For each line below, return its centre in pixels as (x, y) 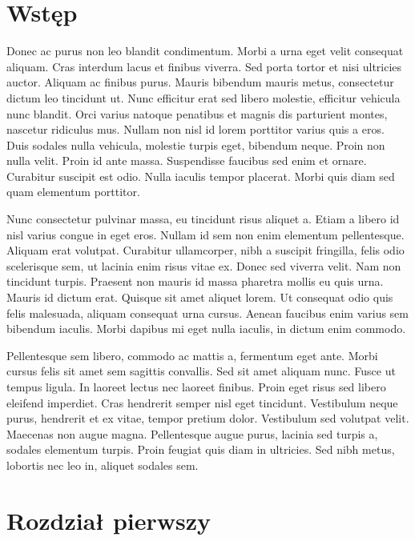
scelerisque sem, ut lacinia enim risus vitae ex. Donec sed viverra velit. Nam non (204, 265)
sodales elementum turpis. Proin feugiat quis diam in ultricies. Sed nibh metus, (201, 449)
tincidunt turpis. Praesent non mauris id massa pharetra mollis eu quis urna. (195, 281)
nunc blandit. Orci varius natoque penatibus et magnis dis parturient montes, (197, 113)
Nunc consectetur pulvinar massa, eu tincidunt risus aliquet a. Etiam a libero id (203, 219)
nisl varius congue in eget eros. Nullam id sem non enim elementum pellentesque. (205, 234)
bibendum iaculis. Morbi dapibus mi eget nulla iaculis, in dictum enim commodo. (206, 329)
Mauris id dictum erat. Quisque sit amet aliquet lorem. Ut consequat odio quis (200, 297)
